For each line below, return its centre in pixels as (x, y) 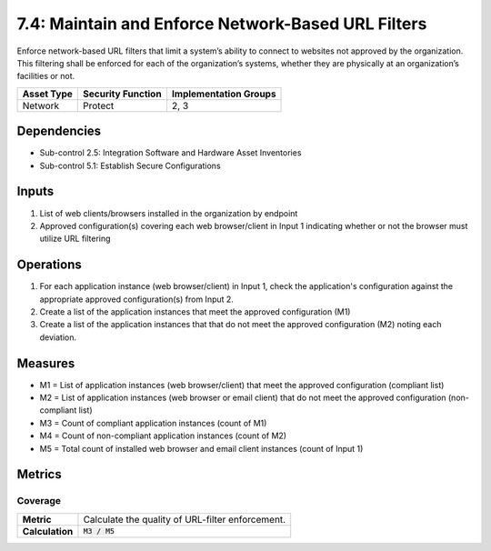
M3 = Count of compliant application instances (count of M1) (153, 423)
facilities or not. (46, 76)
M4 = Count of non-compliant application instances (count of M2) (163, 436)
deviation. (58, 337)
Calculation (48, 531)
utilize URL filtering (75, 239)
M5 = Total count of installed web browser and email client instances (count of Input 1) (201, 448)
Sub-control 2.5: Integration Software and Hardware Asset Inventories (170, 153)
